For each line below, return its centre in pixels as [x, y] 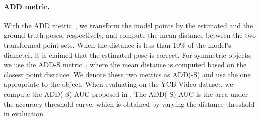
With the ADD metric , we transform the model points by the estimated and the [129, 25]
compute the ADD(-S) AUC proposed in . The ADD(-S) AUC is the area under [126, 93]
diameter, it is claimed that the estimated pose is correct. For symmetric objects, [128, 55]
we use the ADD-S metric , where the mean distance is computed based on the [125, 64]
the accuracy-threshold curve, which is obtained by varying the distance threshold [129, 103]
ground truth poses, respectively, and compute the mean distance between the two [130, 35]
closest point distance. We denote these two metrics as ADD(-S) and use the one [127, 74]
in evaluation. [25, 113]
